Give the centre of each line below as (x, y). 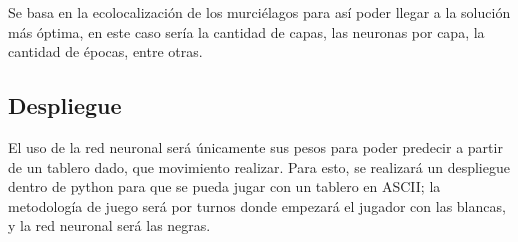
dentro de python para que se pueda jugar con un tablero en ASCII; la (224, 186)
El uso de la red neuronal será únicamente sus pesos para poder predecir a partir (255, 146)
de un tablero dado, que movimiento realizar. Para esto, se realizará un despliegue (259, 166)
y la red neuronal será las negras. (109, 225)
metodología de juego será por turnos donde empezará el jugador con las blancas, (257, 205)
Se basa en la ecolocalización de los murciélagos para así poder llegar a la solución (259, 12)
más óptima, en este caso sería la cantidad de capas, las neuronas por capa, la (246, 31)
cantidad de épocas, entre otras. (105, 51)
